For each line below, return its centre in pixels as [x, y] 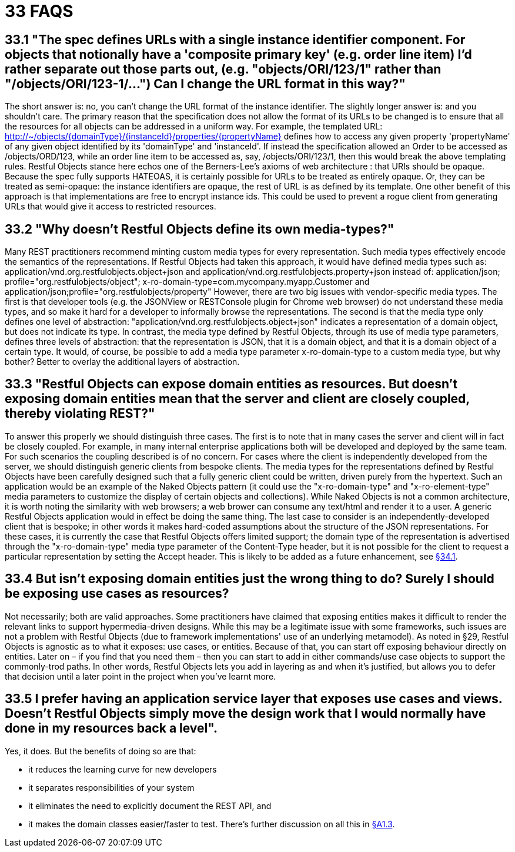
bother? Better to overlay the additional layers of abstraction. [122, 362]
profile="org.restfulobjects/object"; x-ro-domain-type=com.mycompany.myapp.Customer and [187, 282]
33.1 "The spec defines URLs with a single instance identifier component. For [235, 39]
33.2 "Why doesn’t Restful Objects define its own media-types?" [200, 229]
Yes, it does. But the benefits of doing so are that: [101, 751]
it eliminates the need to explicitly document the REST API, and [150, 806]
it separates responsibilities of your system [111, 787]
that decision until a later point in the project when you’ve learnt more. [141, 676]
